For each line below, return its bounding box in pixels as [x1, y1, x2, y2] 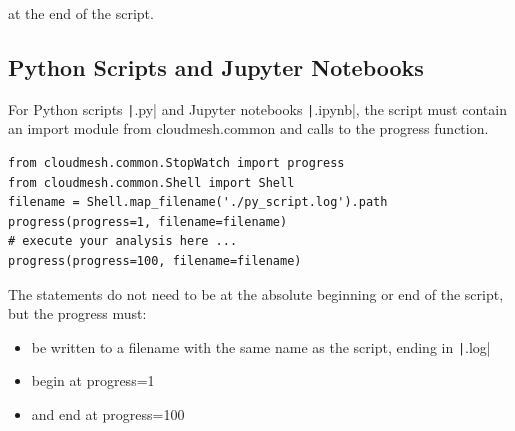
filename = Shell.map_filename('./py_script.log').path [8, 195, 388, 210]
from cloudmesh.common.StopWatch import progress [8, 156, 345, 171]
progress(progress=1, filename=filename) [8, 214, 288, 229]
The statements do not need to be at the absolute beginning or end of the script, [8, 283, 504, 304]
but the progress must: [8, 303, 147, 324]
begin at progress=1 [31, 370, 155, 391]
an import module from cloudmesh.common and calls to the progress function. [8, 118, 489, 139]
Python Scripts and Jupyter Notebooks [8, 51, 424, 82]
